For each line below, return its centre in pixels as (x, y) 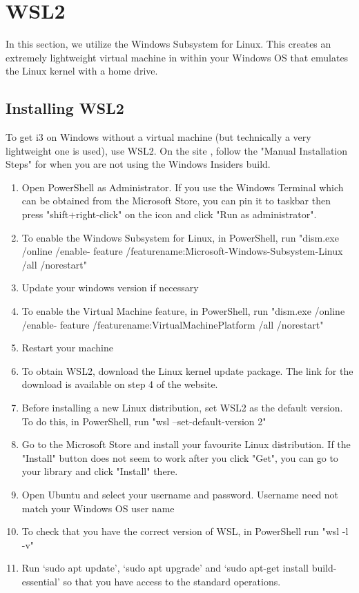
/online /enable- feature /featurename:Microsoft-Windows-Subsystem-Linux (182, 251)
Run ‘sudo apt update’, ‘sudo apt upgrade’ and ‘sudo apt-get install (165, 568)
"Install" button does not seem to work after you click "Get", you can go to (180, 457)
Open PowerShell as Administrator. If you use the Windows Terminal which (183, 187)
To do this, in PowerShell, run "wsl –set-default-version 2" (144, 421)
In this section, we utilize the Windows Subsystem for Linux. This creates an (168, 44)
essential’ (41, 581)
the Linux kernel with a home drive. (82, 71)
